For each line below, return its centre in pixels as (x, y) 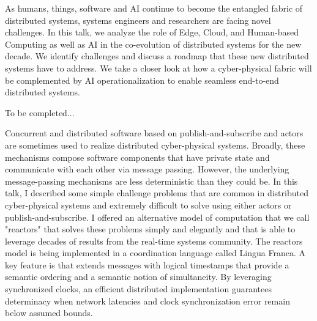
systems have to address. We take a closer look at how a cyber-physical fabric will (158, 68)
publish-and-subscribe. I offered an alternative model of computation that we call (157, 217)
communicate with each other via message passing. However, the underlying (147, 169)
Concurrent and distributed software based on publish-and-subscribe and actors (154, 133)
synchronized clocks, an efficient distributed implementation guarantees (138, 289)
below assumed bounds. (49, 313)
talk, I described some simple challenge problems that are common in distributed (157, 193)
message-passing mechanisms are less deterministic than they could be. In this (151, 181)
